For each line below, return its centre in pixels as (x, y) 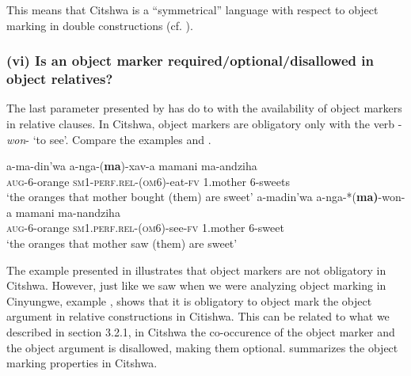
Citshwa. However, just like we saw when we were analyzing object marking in (196, 285)
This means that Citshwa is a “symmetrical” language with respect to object (192, 9)
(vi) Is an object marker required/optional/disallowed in (190, 61)
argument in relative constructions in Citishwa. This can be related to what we (198, 316)
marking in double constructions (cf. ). (100, 25)
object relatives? (60, 79)
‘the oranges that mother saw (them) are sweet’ (122, 243)
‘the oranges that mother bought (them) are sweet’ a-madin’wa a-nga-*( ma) (192, 197)
